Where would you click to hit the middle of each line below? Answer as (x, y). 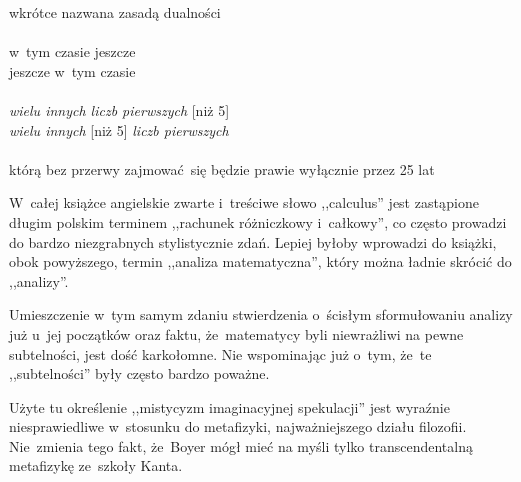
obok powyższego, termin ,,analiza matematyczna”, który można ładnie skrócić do (260, 261)
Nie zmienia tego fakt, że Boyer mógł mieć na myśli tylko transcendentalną (241, 445)
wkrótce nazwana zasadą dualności (115, 12)
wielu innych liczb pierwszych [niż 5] (119, 109)
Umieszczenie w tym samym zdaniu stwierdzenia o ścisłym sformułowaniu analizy (261, 314)
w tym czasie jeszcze (72, 51)
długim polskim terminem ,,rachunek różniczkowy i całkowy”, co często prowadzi (258, 221)
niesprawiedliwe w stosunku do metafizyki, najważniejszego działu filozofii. (238, 426)
